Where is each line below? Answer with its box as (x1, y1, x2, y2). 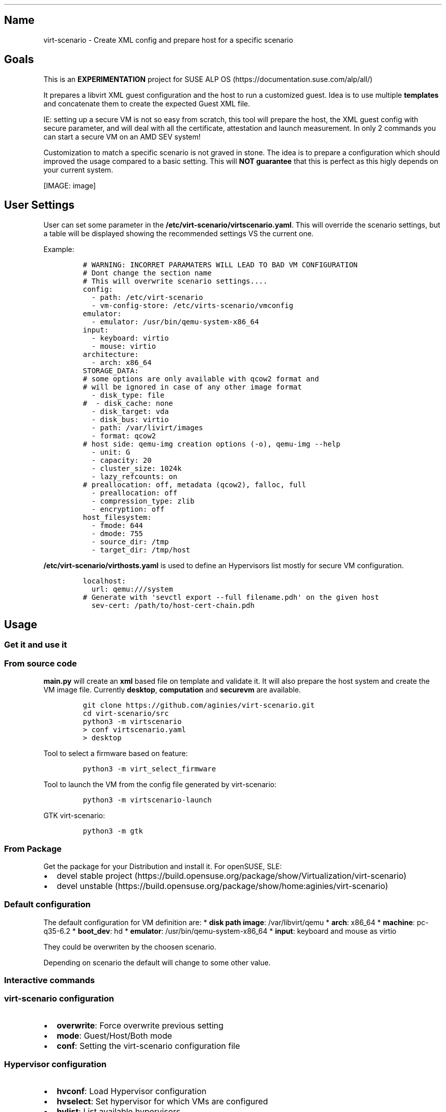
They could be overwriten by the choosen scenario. (43, 942, 216, 951)
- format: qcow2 (91, 431, 156, 440)
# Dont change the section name (82, 268, 212, 277)
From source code (4, 658, 77, 669)
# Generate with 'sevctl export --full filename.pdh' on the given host (82, 593, 379, 601)
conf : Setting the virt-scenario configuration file (57, 1040, 240, 1051)
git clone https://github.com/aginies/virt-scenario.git (82, 701, 315, 710)
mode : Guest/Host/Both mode (57, 1030, 172, 1041)
